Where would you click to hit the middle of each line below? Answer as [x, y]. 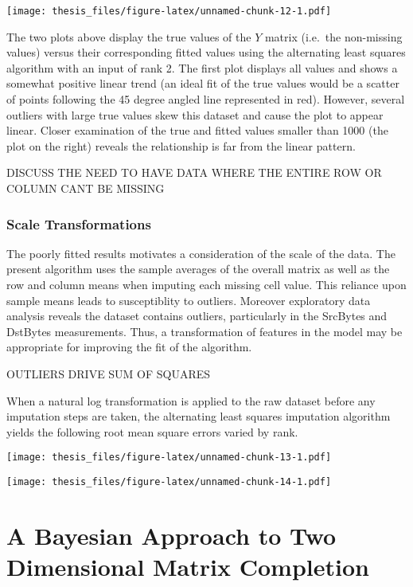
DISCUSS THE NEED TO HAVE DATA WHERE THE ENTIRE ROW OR [194, 172]
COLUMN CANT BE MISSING [86, 188]
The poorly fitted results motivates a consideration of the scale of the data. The [201, 253]
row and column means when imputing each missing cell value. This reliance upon [206, 284]
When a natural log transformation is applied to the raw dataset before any [191, 400]
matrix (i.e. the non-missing [333, 36]
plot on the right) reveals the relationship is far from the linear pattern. [181, 145]
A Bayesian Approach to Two [171, 535]
